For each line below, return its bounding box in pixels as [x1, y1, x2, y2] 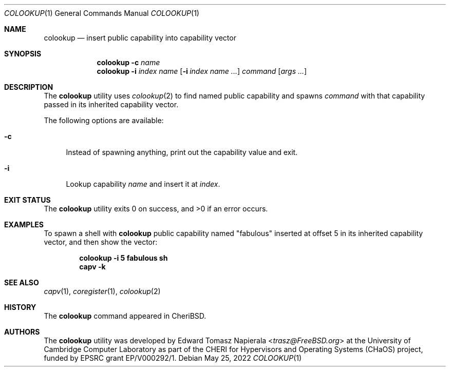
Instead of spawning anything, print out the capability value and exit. [66, 148, 298, 157]
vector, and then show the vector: [44, 238, 158, 246]
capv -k [79, 262, 106, 271]
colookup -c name [97, 58, 160, 67]
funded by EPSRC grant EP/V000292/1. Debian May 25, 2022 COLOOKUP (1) [44, 354, 302, 362]
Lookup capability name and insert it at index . [66, 180, 220, 188]
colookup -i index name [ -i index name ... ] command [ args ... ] [97, 67, 307, 75]
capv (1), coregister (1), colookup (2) [44, 287, 161, 296]
